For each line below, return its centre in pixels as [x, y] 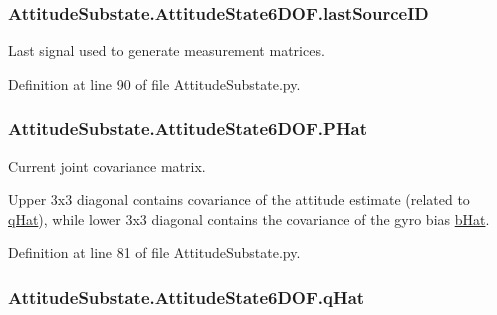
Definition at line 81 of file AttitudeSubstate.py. [154, 252]
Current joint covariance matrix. [107, 165]
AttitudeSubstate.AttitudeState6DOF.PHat [188, 128]
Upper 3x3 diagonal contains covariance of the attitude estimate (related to [239, 199]
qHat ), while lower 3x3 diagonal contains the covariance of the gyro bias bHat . [249, 218]
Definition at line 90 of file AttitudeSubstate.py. [154, 83]
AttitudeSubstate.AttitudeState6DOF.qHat [186, 296]
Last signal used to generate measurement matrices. [166, 50]
